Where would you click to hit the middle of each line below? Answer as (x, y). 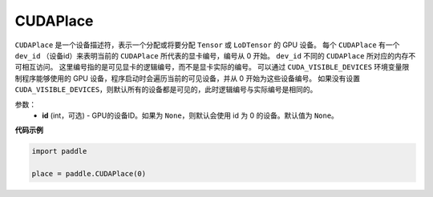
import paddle (59, 151)
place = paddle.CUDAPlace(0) (89, 174)
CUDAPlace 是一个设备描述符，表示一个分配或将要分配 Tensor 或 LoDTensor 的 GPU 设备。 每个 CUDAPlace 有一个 (207, 45)
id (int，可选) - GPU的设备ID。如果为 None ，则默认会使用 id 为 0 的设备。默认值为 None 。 (190, 115)
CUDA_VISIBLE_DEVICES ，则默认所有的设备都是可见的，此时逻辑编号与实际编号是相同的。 (166, 90)
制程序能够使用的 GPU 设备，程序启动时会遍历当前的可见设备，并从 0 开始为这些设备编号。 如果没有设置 (188, 78)
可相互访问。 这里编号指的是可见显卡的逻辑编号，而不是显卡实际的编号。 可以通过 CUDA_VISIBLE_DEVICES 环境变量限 (212, 67)
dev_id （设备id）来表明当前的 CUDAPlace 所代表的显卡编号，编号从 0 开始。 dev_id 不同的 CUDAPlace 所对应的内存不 (215, 55)
